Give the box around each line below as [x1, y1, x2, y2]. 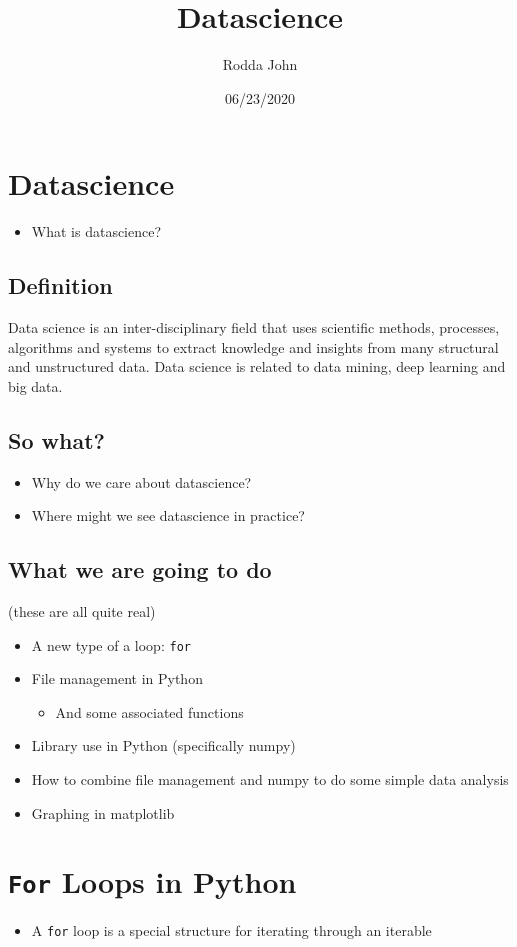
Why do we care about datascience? [31, 471, 252, 492]
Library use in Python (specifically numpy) [31, 735, 296, 756]
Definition [8, 270, 113, 301]
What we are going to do [8, 554, 272, 585]
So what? [8, 424, 105, 455]
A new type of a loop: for [31, 634, 191, 655]
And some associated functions [55, 701, 244, 722]
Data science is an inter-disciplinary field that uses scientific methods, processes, [8, 317, 500, 338]
